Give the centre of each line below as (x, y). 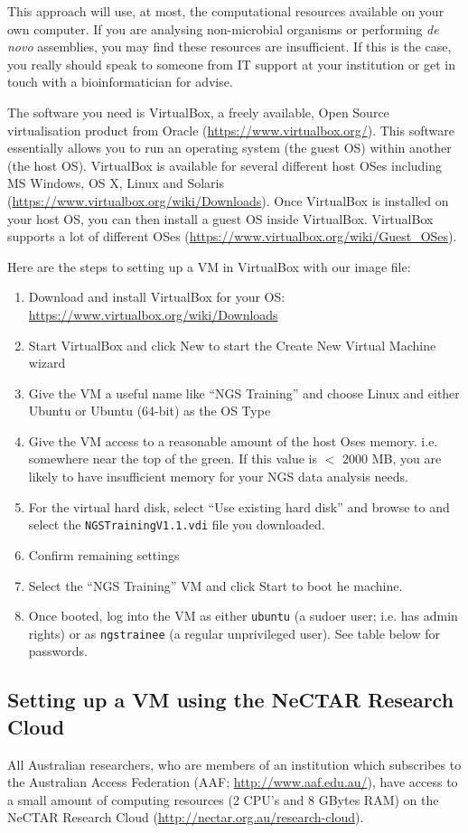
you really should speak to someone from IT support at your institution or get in (232, 64)
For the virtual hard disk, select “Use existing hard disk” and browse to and (239, 506)
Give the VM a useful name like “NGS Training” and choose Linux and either (244, 393)
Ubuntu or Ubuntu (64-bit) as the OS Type (150, 411)
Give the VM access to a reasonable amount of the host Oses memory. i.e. (233, 440)
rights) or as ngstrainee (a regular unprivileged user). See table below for (234, 633)
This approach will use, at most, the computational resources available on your (226, 11)
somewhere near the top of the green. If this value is (173, 459)
